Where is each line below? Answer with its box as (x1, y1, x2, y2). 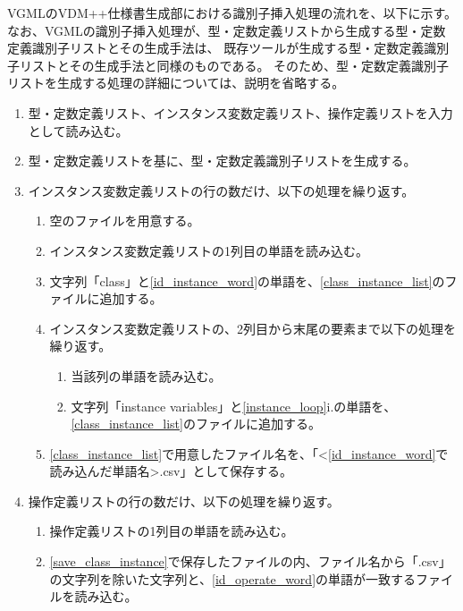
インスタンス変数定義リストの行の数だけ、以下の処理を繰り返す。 (28, 181, 415, 199)
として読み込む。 (28, 121, 129, 140)
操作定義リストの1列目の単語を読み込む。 (49, 522, 294, 540)
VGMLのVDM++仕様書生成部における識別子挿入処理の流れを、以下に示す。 (7, 4, 458, 21)
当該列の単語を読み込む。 (71, 366, 222, 385)
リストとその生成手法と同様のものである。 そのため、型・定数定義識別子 (19, 55, 450, 74)
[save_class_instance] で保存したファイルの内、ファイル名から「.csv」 (49, 552, 451, 571)
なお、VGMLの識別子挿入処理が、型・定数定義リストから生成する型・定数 (7, 21, 446, 39)
